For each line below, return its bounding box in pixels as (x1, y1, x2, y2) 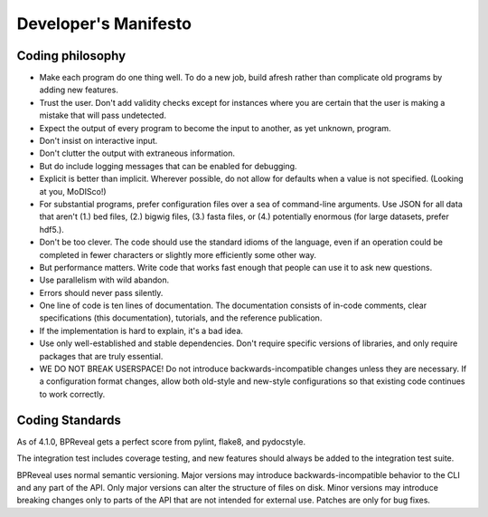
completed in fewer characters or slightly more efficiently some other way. (39, 249, 316, 260)
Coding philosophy (16, 48, 127, 63)
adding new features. (39, 84, 119, 95)
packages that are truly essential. (39, 350, 164, 361)
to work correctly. (39, 388, 106, 399)
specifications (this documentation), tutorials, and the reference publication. (39, 312, 323, 323)
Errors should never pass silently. (39, 287, 164, 298)
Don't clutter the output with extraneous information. (39, 148, 235, 158)
